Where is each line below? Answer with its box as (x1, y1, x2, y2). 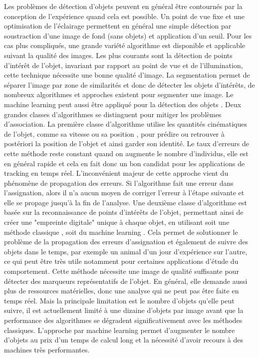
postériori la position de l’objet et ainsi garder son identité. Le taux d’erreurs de (4, 138, 249, 149)
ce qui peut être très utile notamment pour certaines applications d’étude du (4, 256, 239, 266)
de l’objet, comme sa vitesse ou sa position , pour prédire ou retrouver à (4, 128, 225, 139)
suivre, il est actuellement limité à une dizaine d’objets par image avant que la (4, 305, 244, 315)
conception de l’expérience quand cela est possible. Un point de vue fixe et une (4, 11, 245, 21)
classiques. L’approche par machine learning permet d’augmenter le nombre (4, 324, 235, 335)
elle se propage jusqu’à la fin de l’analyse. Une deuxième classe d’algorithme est (4, 197, 248, 207)
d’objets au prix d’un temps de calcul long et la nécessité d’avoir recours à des (4, 334, 243, 345)
